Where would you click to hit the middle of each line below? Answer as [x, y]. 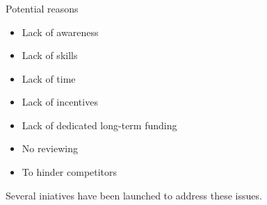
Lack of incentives [60, 102]
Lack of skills [50, 55]
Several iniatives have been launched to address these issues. [134, 195]
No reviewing [50, 148]
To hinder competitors [70, 172]
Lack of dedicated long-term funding [99, 125]
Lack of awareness [60, 32]
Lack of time [49, 78]
